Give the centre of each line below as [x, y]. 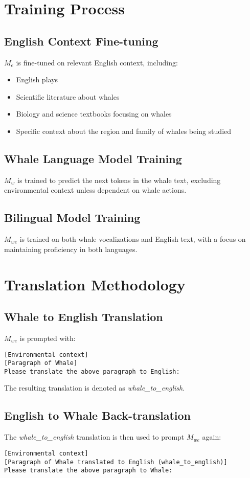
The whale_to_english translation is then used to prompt [94, 437]
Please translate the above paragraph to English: [92, 371]
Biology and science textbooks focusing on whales [94, 114]
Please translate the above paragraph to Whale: [88, 471]
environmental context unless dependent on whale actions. [95, 190]
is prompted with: [48, 338]
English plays [37, 79]
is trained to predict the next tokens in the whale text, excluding [119, 180]
